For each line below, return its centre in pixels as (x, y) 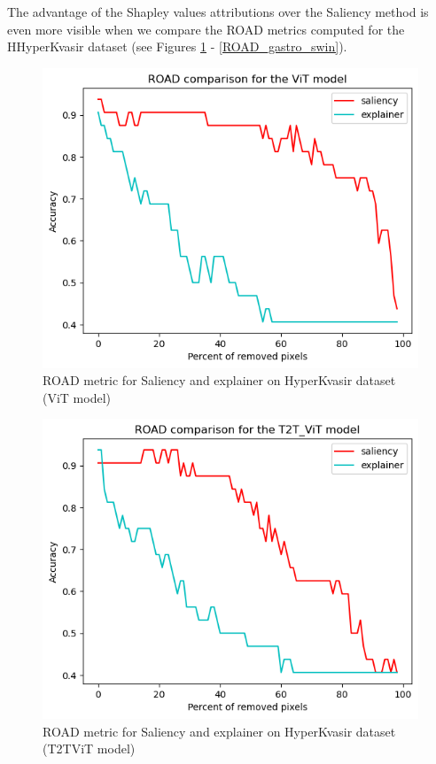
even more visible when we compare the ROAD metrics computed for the (206, 29)
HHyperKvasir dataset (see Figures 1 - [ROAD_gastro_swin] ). (177, 46)
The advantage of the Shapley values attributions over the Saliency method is (218, 12)
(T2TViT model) (89, 749)
